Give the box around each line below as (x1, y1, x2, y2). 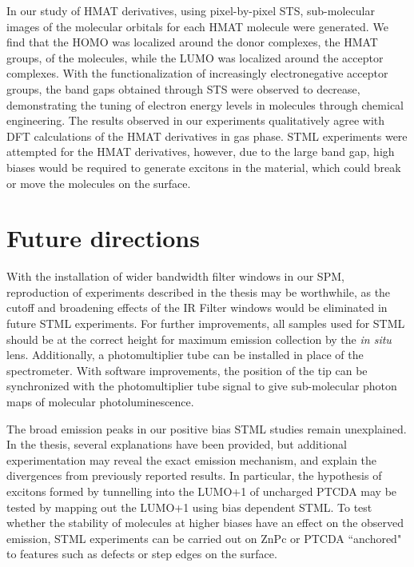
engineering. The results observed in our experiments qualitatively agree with (6, 112, 385, 129)
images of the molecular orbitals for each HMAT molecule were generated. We (6, 18, 388, 34)
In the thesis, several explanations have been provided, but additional (6, 436, 347, 453)
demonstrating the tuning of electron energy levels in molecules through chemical (6, 96, 404, 113)
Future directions (6, 222, 200, 254)
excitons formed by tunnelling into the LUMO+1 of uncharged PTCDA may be (6, 482, 397, 499)
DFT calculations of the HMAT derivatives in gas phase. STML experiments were (6, 127, 408, 144)
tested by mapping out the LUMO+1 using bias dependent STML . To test (6, 498, 372, 515)
